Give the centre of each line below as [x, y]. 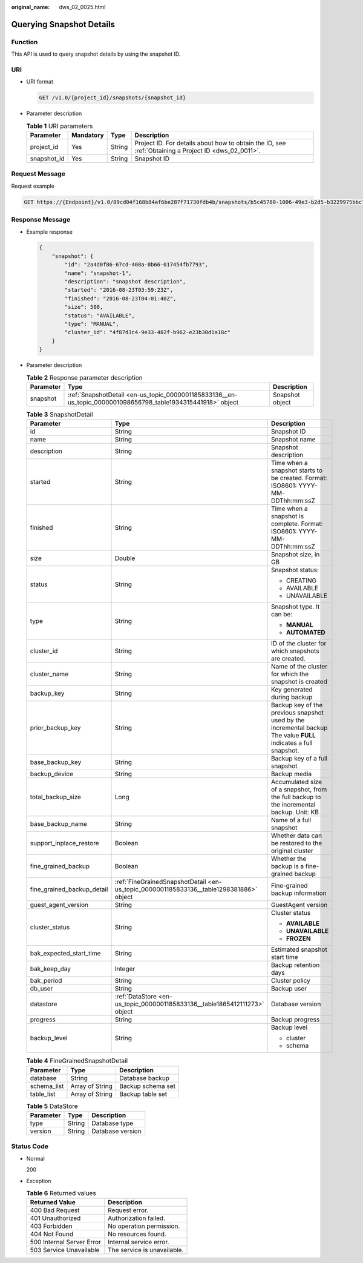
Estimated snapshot [299, 949]
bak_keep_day [50, 969]
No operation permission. [144, 1226]
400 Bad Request [55, 1210]
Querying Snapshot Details [63, 24]
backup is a [287, 866]
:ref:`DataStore [136, 997]
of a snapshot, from [299, 790]
